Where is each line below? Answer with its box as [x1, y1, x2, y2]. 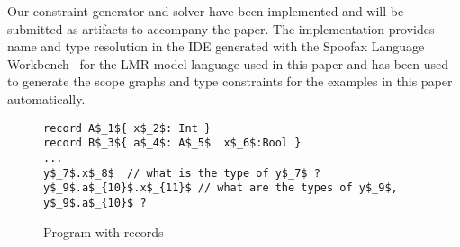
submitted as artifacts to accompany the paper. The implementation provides [7, 19, 435, 38]
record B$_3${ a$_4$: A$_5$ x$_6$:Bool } [43, 137, 302, 150]
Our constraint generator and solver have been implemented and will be [7, 2, 404, 20]
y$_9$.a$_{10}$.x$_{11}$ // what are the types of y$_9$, [43, 181, 398, 195]
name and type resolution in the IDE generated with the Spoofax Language [7, 37, 425, 56]
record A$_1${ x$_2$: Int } [43, 121, 212, 135]
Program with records [43, 222, 164, 241]
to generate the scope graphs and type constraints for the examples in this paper [7, 72, 453, 91]
